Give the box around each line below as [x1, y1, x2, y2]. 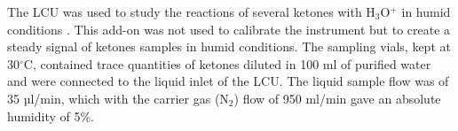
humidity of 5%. [7, 106, 95, 125]
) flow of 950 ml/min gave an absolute [233, 89, 441, 107]
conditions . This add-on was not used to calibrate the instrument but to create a [7, 19, 451, 38]
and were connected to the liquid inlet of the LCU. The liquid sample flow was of [7, 72, 449, 90]
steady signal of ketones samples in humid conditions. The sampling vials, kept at [7, 37, 451, 56]
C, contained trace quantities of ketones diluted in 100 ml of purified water [23, 54, 431, 73]
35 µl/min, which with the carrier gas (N [7, 89, 229, 107]
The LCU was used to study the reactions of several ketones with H [7, 3, 375, 20]
